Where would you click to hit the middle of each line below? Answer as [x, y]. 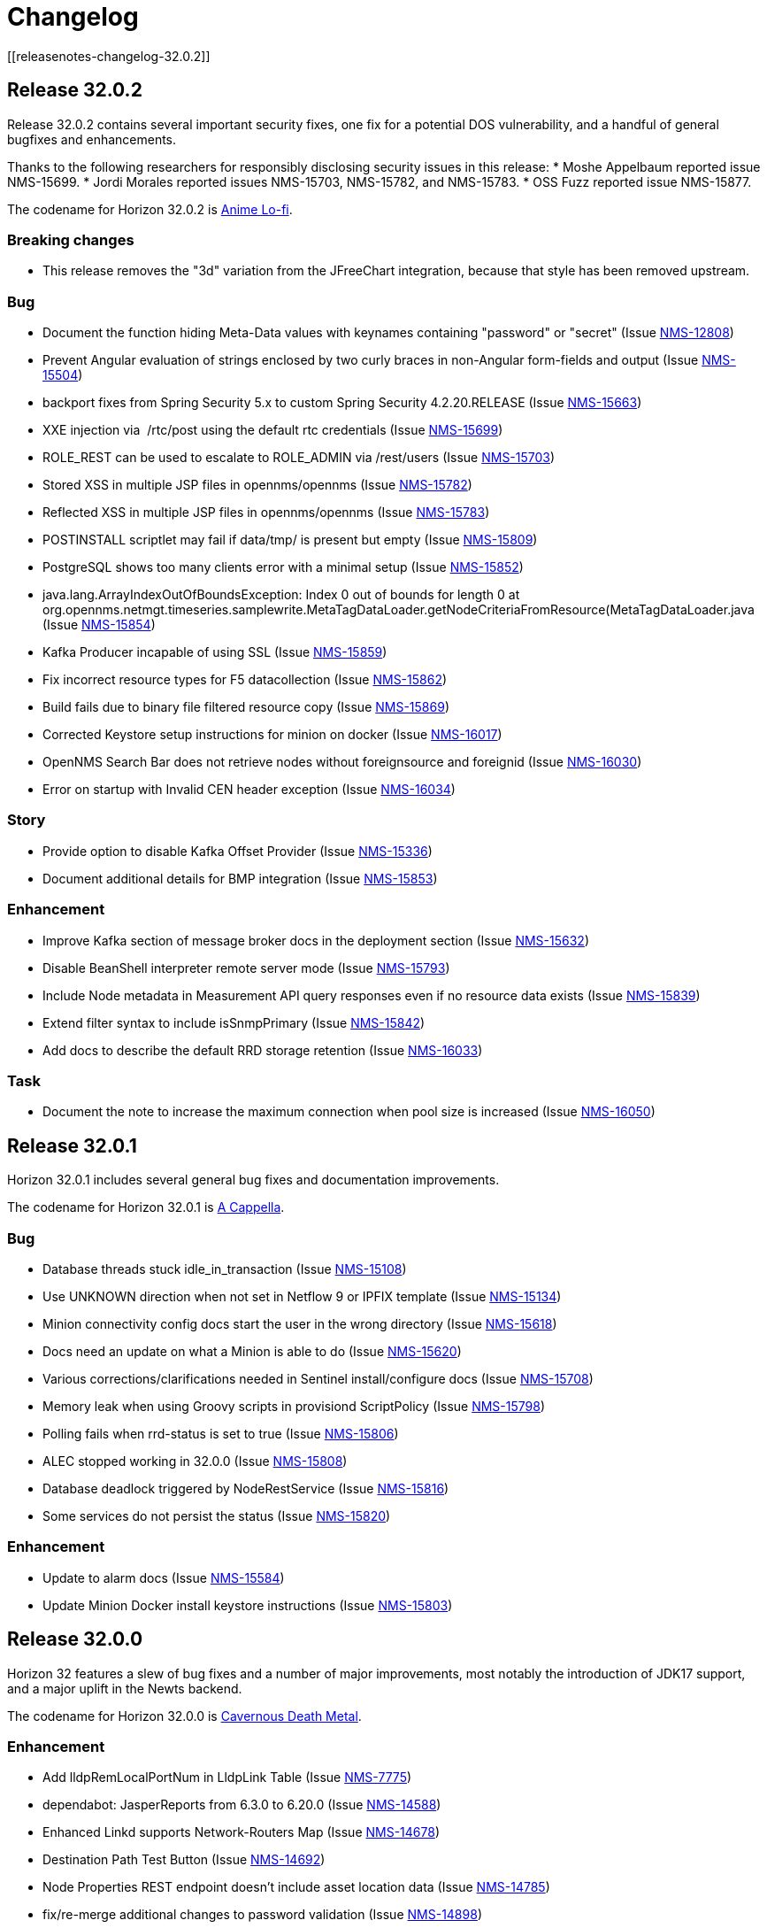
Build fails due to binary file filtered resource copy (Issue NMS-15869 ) [246, 707]
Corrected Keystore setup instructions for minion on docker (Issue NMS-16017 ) [272, 735]
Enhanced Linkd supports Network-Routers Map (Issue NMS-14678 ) [242, 1832]
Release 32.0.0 [75, 1639]
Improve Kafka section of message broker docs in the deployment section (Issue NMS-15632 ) [316, 940]
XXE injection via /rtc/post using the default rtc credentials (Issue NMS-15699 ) [273, 430]
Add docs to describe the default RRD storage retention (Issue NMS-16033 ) [263, 1050]
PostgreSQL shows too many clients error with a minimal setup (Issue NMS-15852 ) [283, 567]
